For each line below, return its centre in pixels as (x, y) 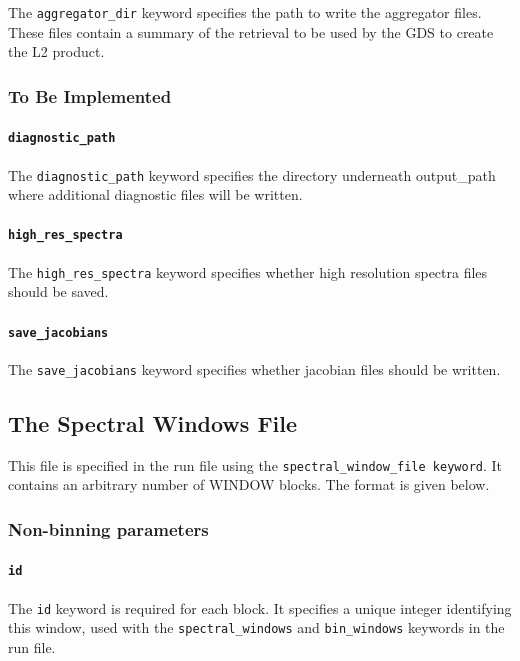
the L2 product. (56, 51)
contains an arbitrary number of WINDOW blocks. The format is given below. (249, 484)
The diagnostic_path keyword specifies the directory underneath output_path (252, 174)
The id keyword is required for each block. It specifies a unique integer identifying (260, 607)
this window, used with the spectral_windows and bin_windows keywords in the (256, 627)
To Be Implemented (90, 95)
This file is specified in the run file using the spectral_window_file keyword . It (255, 464)
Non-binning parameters (108, 528)
